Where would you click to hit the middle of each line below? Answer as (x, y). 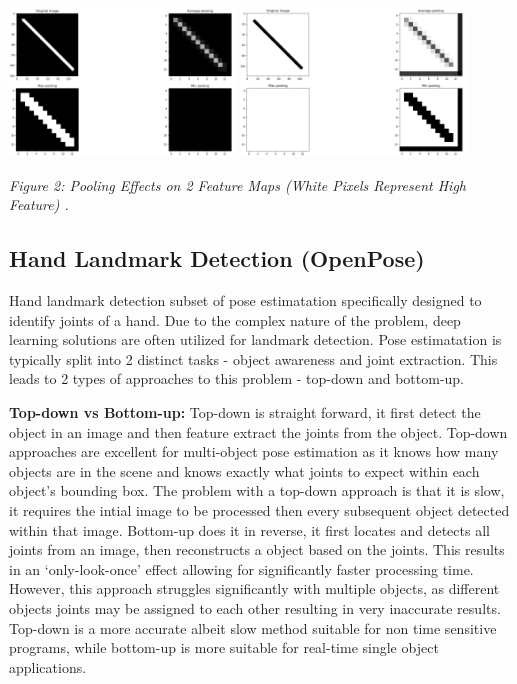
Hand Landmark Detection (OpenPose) (217, 258)
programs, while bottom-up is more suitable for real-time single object (224, 647)
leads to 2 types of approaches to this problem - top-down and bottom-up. (236, 378)
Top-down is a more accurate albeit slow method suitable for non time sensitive (253, 627)
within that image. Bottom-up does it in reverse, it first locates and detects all (249, 529)
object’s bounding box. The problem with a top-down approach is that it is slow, (257, 490)
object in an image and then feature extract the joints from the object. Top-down (258, 431)
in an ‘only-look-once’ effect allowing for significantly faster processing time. (241, 568)
